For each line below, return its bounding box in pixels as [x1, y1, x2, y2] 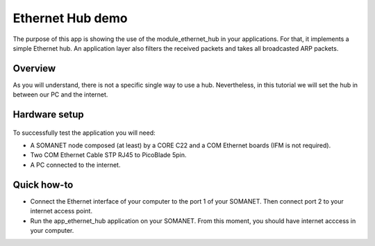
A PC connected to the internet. [30, 161, 121, 169]
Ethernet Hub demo [12, 10, 128, 26]
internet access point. [30, 207, 93, 215]
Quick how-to [12, 179, 74, 190]
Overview [12, 63, 56, 74]
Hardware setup [12, 108, 84, 121]
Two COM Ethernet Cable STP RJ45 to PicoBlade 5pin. [30, 151, 187, 159]
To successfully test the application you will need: [12, 129, 156, 137]
